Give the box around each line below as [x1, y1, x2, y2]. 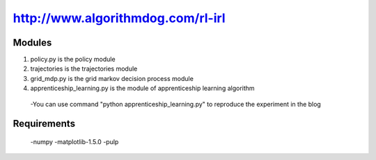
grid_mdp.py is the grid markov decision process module [30, 74, 194, 82]
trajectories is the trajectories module [30, 64, 138, 73]
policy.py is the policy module [30, 55, 116, 64]
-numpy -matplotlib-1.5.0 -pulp [30, 138, 119, 146]
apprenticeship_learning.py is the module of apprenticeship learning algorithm [30, 84, 255, 93]
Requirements [13, 118, 76, 130]
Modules [13, 37, 52, 48]
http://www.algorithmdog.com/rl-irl [13, 10, 226, 26]
